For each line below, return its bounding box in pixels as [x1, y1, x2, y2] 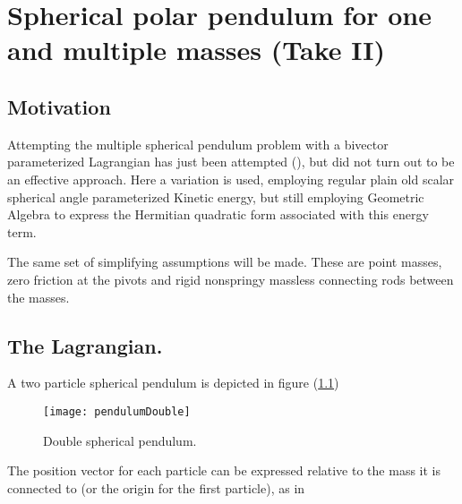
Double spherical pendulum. [43, 431, 197, 449]
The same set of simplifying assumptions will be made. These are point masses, [7, 252, 442, 271]
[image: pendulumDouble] [43, 405, 191, 418]
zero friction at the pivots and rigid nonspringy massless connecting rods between [7, 269, 454, 288]
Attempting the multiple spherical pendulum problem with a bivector [7, 134, 389, 153]
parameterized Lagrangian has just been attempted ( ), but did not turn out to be [7, 152, 455, 171]
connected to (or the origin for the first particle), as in [7, 478, 305, 497]
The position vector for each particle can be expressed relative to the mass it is [7, 461, 441, 480]
